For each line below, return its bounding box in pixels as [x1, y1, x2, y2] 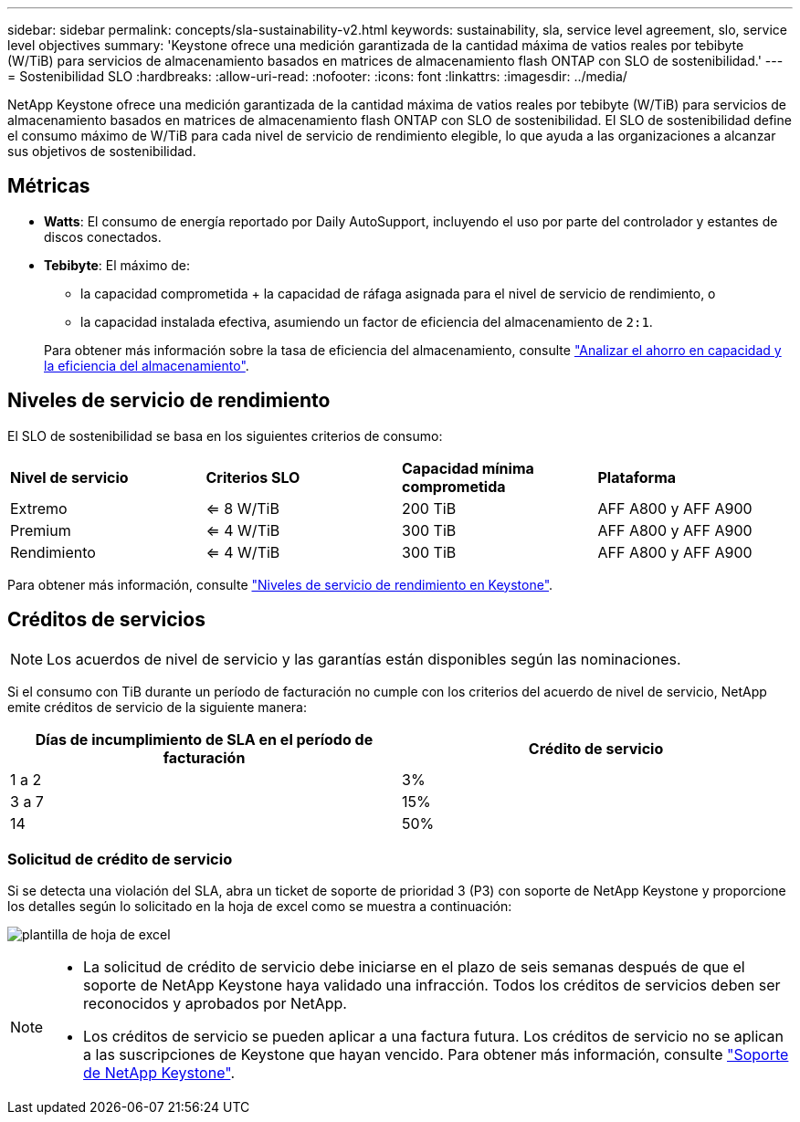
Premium [10, 520, 71, 540]
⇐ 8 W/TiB [205, 498, 279, 518]
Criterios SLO [205, 467, 300, 487]
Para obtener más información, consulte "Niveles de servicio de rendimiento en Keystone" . [7, 576, 553, 592]
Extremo [10, 498, 68, 518]
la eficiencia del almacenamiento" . [44, 357, 249, 373]
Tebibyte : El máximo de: [44, 257, 191, 273]
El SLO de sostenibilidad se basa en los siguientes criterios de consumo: [7, 427, 443, 444]
